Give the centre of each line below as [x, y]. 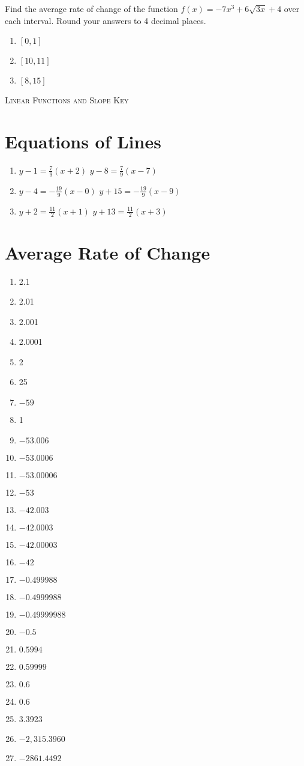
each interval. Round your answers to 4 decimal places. [106, 20]
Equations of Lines [83, 141]
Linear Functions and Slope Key [67, 100]
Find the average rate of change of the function [91, 8]
